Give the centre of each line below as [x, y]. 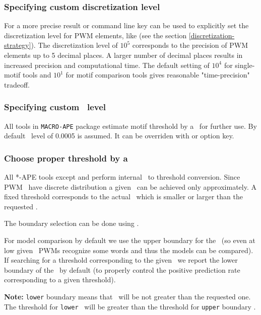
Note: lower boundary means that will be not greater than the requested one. [127, 296]
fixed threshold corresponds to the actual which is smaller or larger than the [123, 196]
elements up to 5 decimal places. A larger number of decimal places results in [123, 55]
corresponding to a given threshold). [60, 280]
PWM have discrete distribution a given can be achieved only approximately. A [130, 186]
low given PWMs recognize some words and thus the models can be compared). [129, 250]
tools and [37, 75]
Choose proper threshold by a [66, 158]
